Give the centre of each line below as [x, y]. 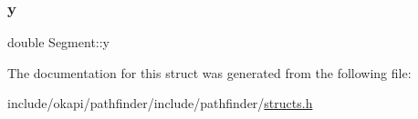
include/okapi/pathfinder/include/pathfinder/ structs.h [160, 103]
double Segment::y [59, 42]
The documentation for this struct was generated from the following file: [209, 72]
